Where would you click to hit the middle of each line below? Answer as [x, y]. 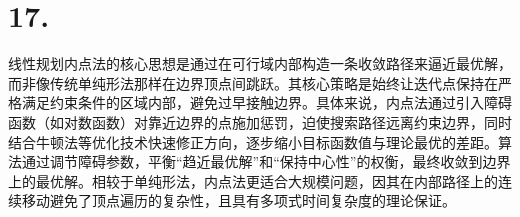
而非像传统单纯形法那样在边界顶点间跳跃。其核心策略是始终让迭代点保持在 [253, 82]
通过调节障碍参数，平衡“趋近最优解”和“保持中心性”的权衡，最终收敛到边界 [266, 161]
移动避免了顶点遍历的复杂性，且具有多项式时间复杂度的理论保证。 [238, 200]
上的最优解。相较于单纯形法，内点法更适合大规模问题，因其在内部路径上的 [253, 180]
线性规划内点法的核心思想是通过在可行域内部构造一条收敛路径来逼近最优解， [260, 63]
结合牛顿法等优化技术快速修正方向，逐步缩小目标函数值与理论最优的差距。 [253, 141]
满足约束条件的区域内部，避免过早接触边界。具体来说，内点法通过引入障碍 [266, 102]
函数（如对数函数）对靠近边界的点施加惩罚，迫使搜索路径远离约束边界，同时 [260, 121]
